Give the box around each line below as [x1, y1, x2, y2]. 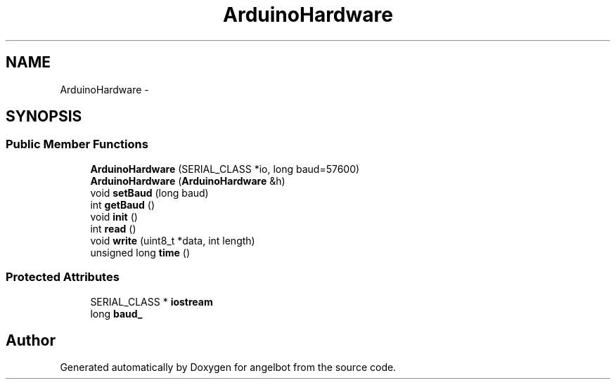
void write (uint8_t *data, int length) [90, 234, 255, 247]
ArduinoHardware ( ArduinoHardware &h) [90, 174, 285, 187]
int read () [90, 222, 136, 235]
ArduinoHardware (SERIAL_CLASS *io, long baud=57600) [90, 162, 360, 175]
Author [6, 331, 56, 349]
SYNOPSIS [6, 107, 82, 126]
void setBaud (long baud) [90, 186, 209, 199]
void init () [90, 210, 138, 223]
